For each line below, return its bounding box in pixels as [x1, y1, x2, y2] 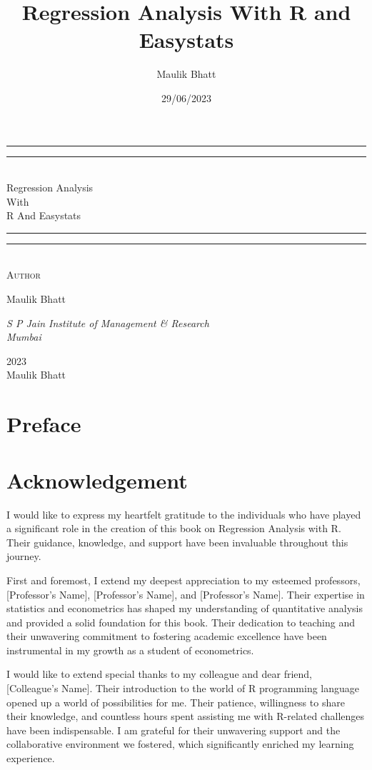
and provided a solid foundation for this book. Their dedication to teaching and [6, 614, 356, 629]
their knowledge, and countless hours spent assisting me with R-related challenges [6, 709, 365, 724]
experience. [6, 751, 55, 766]
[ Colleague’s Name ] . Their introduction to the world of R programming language [6, 681, 360, 696]
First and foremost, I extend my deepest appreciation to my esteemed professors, [6, 572, 361, 587]
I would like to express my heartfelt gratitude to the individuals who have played [6, 506, 361, 521]
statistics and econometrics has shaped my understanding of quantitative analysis [6, 601, 363, 616]
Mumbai [6, 329, 41, 344]
